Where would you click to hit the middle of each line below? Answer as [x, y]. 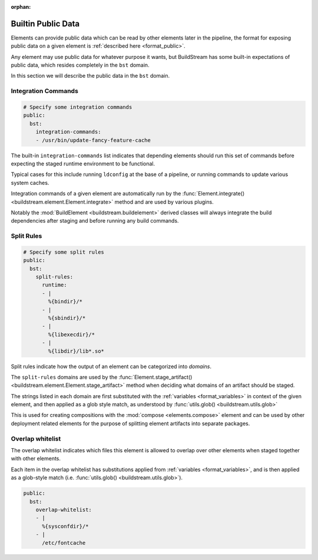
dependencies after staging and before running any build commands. [95, 221]
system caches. [30, 183]
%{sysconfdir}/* [65, 526]
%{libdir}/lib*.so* [76, 351]
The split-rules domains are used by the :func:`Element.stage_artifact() [102, 377]
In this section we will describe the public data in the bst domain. [90, 76]
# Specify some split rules [64, 252]
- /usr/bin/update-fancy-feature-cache [93, 140]
